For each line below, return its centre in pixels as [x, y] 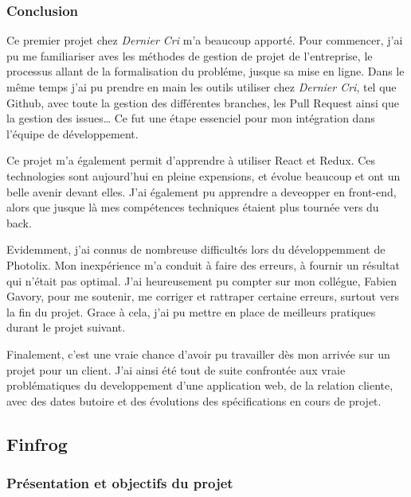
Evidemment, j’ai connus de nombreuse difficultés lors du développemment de [196, 249]
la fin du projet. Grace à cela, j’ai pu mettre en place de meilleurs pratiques [191, 311]
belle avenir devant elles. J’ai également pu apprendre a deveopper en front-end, [202, 191]
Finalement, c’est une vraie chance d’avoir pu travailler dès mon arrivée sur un [198, 353]
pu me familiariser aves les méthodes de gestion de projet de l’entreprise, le [190, 55]
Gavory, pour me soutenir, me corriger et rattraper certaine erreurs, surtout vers [203, 296]
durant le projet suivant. [66, 327]
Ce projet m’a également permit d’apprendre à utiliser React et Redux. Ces [191, 160]
